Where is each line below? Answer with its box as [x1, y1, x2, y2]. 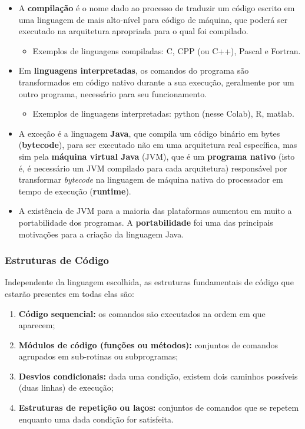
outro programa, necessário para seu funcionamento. [18, 87, 207, 100]
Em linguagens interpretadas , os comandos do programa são [18, 64, 249, 77]
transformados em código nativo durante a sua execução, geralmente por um [18, 75, 294, 88]
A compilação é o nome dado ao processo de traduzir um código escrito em [18, 2, 295, 14]
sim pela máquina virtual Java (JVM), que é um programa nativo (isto [18, 150, 295, 162]
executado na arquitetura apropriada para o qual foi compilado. [18, 25, 248, 37]
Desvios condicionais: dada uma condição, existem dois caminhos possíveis [18, 369, 298, 382]
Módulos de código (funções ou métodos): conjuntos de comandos [18, 338, 279, 351]
